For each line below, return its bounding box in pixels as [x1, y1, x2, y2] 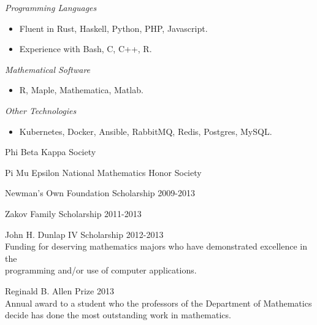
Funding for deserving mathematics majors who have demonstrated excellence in [5, 240, 307, 253]
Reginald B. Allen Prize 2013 [5, 284, 114, 297]
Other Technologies [5, 104, 77, 117]
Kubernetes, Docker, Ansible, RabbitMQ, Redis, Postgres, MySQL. [19, 124, 272, 137]
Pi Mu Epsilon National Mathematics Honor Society [5, 166, 202, 178]
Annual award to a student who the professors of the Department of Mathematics [5, 296, 312, 309]
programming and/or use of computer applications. [5, 264, 197, 277]
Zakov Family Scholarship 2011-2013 [5, 207, 142, 220]
